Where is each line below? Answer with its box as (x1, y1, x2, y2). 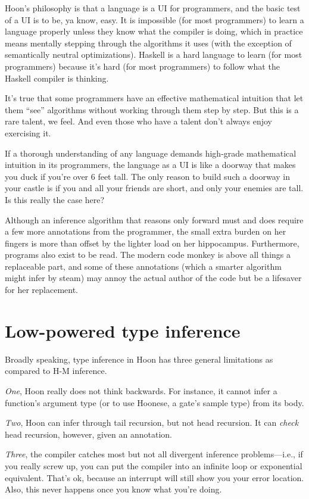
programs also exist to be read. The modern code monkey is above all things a (5, 248, 291, 261)
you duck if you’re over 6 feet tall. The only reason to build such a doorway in (5, 170, 291, 182)
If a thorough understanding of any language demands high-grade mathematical (5, 146, 296, 159)
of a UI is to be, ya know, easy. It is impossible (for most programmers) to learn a (5, 13, 304, 26)
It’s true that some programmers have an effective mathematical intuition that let (5, 92, 304, 104)
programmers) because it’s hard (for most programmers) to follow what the (5, 60, 280, 72)
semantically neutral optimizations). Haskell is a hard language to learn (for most (5, 48, 302, 61)
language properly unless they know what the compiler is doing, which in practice (5, 25, 303, 38)
